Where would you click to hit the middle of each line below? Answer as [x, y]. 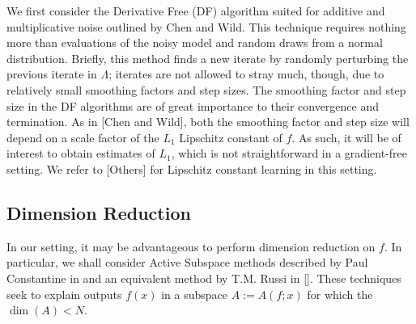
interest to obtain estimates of [81, 153]
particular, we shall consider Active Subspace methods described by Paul [187, 262]
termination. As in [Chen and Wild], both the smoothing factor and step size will [208, 122]
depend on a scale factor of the [83, 137]
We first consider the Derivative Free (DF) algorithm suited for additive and [196, 11]
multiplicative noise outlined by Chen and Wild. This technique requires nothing [206, 26]
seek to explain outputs [64, 294]
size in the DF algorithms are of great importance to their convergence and [193, 105]
